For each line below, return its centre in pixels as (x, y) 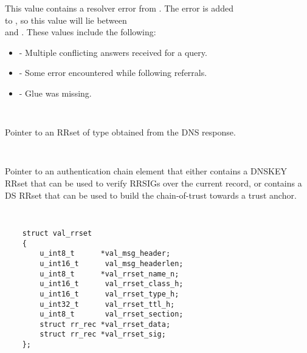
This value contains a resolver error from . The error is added (119, 8)
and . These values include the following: (81, 32)
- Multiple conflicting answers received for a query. (113, 52)
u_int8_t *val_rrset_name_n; (109, 274)
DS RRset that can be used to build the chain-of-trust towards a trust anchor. (151, 195)
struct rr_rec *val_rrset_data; (105, 324)
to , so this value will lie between (66, 20)
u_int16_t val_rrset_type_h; (109, 294)
